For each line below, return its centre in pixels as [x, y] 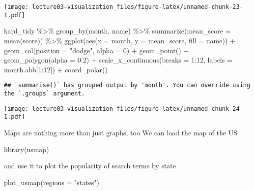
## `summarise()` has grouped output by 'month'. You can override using [127, 85]
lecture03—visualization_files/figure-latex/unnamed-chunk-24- [138, 109]
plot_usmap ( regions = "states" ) [52, 182]
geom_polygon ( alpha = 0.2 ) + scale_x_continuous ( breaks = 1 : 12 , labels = [118, 60]
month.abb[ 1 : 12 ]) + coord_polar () [56, 69]
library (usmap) [27, 149]
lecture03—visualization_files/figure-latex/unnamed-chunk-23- [138, 7]
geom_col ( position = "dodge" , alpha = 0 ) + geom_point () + [97, 50]
